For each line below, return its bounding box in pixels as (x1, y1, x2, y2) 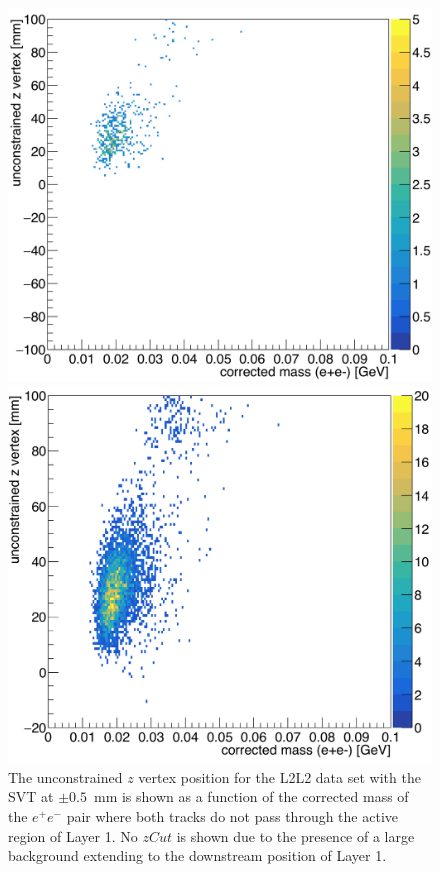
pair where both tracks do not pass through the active (66, 806, 398, 827)
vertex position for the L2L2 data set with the (138, 766, 421, 787)
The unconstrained (8, 766, 123, 787)
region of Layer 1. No (8, 825, 138, 846)
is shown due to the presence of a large (176, 825, 415, 846)
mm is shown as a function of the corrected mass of (93, 786, 409, 807)
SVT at (8, 786, 54, 807)
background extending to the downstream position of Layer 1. (8, 845, 387, 866)
